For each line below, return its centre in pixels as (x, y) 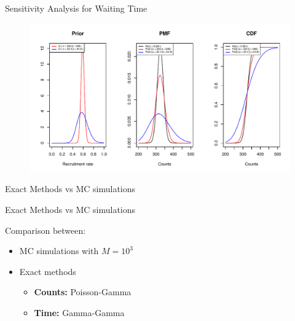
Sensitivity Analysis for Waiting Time (76, 8)
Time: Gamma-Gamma (79, 312)
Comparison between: (45, 230)
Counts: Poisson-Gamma (83, 292)
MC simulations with (59, 251)
